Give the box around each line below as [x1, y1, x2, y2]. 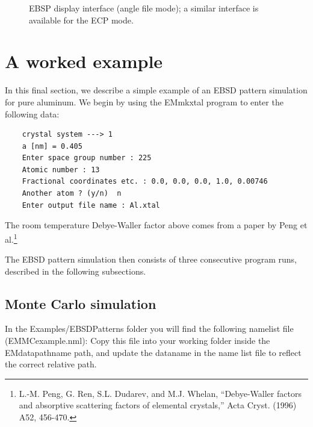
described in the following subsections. [5, 264, 146, 277]
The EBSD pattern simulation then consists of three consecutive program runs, [5, 253, 297, 266]
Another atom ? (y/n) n [22, 189, 122, 198]
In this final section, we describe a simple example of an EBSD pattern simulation [5, 84, 308, 96]
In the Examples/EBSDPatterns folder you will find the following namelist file [5, 322, 294, 335]
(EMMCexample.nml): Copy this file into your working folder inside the [5, 334, 270, 347]
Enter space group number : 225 [22, 154, 152, 163]
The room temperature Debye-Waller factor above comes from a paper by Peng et [5, 219, 308, 231]
